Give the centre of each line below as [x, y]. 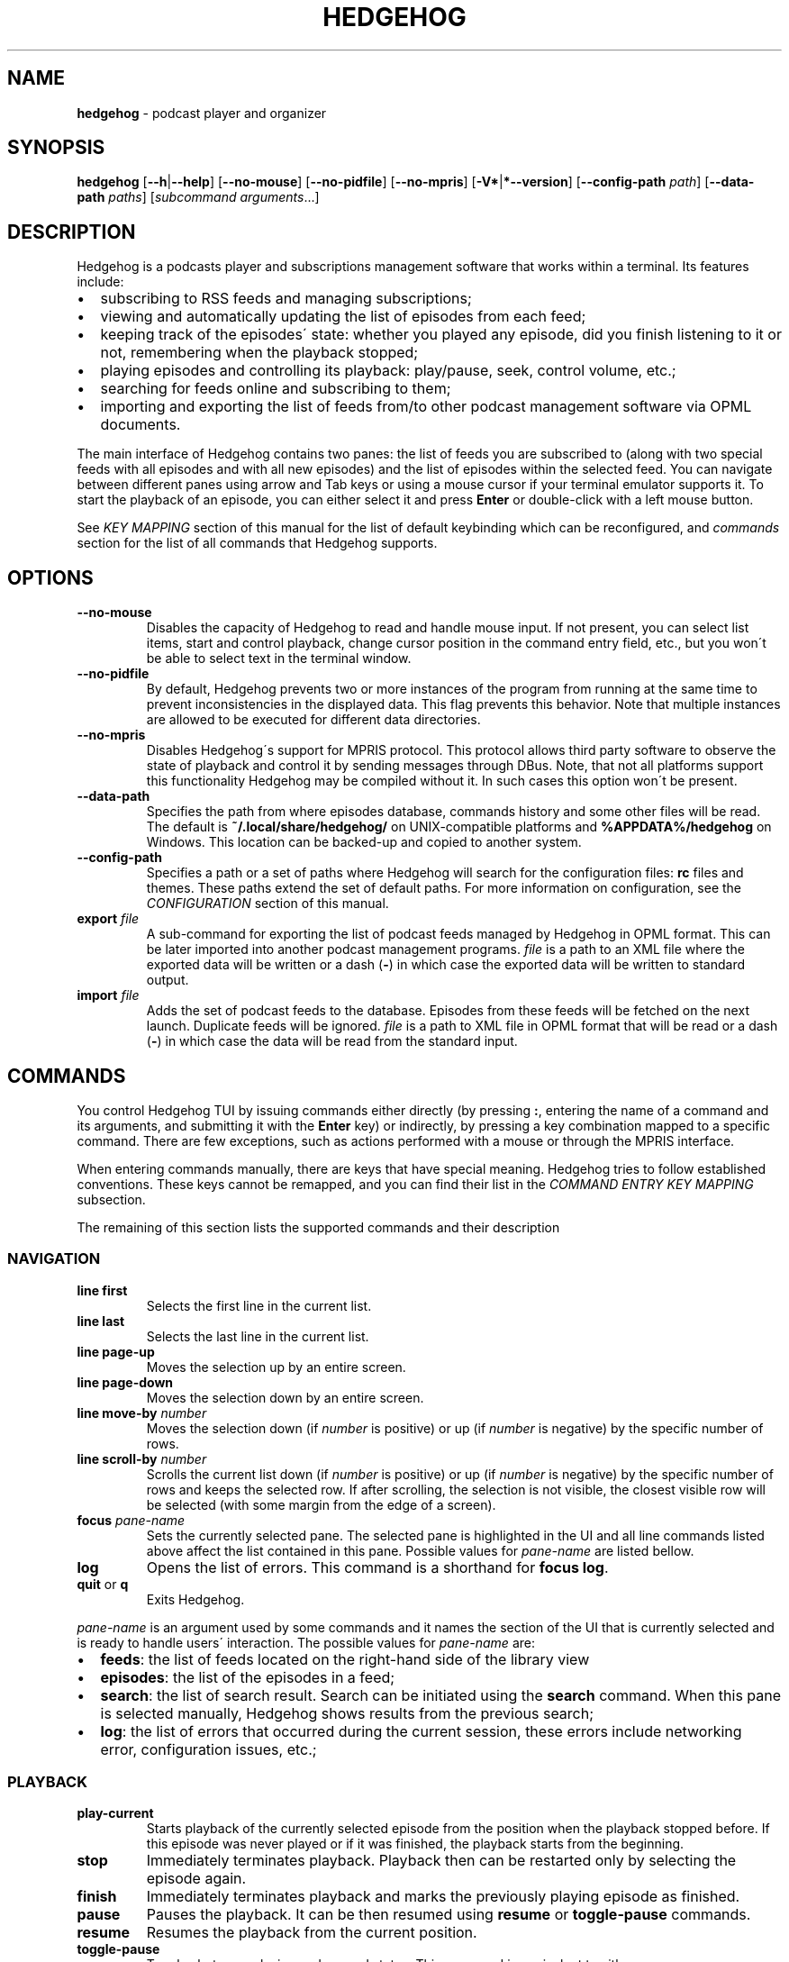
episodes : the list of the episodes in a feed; [248, 1677]
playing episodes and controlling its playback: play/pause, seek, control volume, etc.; [388, 371]
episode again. [196, 1879]
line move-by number [142, 1412]
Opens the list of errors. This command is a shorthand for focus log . [377, 1567]
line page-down [125, 1382]
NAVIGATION [54, 1259]
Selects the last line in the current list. [258, 1336]
